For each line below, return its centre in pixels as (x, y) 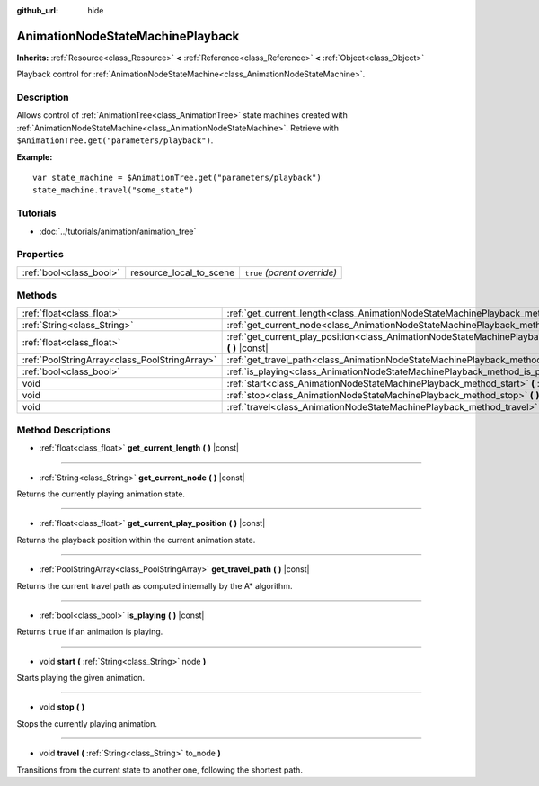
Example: (35, 156)
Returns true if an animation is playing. (90, 632)
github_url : (37, 10)
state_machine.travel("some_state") (113, 190)
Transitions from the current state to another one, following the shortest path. (159, 770)
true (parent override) (291, 272)
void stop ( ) (62, 707)
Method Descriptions (64, 430)
